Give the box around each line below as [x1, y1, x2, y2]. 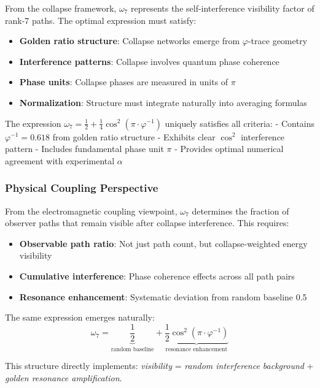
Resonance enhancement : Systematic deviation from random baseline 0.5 [19, 290, 307, 303]
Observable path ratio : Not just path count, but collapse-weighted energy [19, 237, 308, 249]
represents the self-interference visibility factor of [130, 2, 314, 14]
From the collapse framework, [5, 2, 117, 14]
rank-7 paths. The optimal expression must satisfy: [5, 13, 197, 26]
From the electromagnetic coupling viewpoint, [5, 204, 178, 217]
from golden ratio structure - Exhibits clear [52, 130, 216, 143]
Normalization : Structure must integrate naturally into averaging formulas [19, 96, 307, 108]
